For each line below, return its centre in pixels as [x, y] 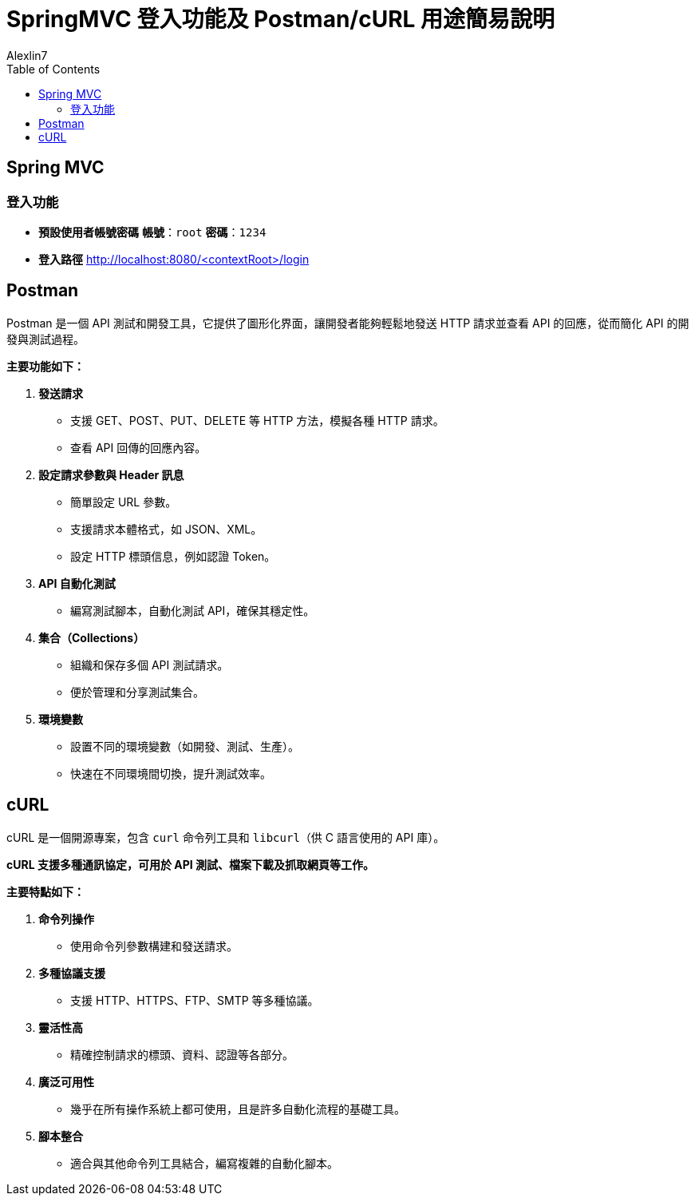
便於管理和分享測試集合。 [137, 692]
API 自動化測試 [77, 583]
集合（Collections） [92, 637]
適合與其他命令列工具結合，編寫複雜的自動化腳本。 [204, 1163]
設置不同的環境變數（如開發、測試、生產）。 [185, 746]
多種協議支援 [72, 973]
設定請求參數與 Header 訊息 [111, 474]
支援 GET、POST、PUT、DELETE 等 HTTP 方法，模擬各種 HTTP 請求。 [257, 420]
